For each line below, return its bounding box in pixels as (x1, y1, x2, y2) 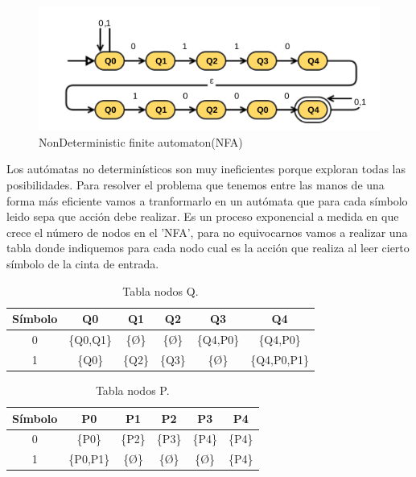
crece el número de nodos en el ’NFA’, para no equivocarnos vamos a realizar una (6, 223, 408, 240)
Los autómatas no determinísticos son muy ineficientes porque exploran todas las (6, 160, 406, 177)
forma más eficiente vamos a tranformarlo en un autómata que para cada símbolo (6, 192, 408, 209)
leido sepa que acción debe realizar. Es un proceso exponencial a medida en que (6, 208, 399, 225)
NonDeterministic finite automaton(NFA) (39, 133, 243, 150)
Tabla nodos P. (95, 381, 170, 398)
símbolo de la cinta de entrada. (6, 255, 159, 272)
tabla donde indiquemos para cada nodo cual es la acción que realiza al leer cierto (6, 239, 410, 256)
